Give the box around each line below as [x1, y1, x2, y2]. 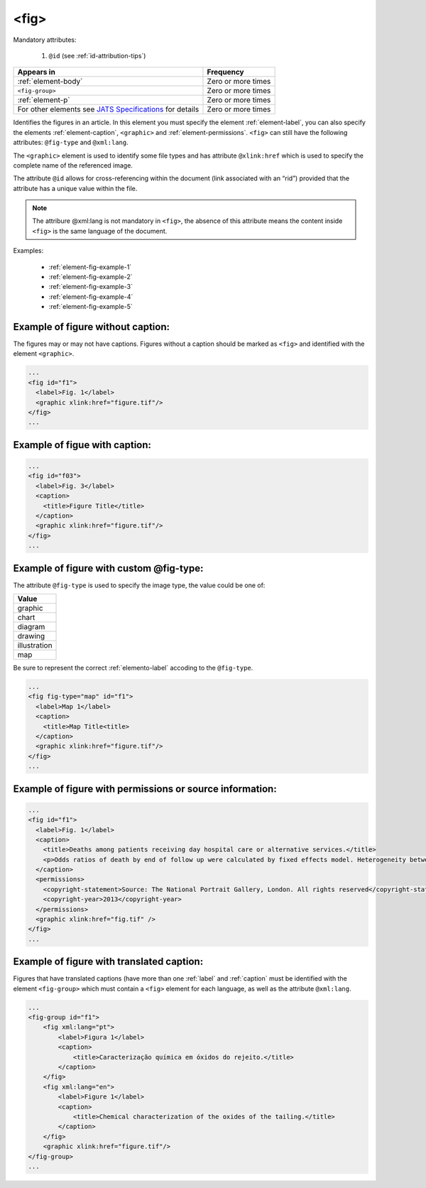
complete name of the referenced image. [13, 160, 133, 170]
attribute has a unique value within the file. [13, 184, 138, 192]
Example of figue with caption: [13, 439, 152, 451]
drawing [17, 631, 45, 641]
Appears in [17, 67, 56, 77]
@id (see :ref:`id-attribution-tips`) [48, 51, 146, 60]
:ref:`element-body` [17, 77, 83, 87]
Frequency [207, 67, 244, 77]
